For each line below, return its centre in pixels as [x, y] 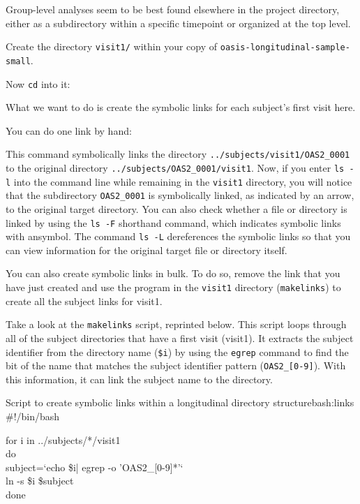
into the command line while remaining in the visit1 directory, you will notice [183, 181]
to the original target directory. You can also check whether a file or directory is [177, 208]
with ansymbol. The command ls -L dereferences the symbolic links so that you [178, 236]
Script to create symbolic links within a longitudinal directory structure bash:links [180, 402]
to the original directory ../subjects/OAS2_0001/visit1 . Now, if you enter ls [175, 168]
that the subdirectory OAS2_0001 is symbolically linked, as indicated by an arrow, [180, 195]
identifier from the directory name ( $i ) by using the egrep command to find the [177, 351]
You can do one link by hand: [69, 130]
